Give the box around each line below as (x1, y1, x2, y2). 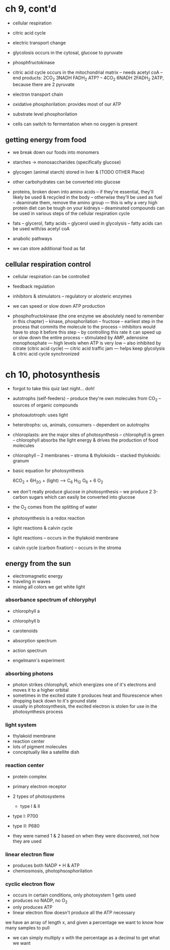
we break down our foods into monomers (12, 149, 99, 155)
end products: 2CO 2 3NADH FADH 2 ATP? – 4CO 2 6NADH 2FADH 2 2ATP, (12, 74, 164, 82)
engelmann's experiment (12, 657, 65, 663)
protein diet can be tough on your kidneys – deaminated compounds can (12, 205, 165, 211)
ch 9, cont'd (5, 3, 57, 15)
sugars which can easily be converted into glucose (28, 494, 135, 500)
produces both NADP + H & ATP (12, 862, 80, 868)
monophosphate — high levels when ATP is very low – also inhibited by (12, 340, 161, 346)
